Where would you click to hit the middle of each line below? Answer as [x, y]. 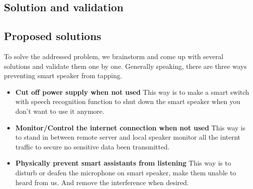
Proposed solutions [53, 36]
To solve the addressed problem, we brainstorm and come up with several [114, 56]
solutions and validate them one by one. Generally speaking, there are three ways [125, 66]
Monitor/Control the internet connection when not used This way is [130, 127]
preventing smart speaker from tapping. [63, 75]
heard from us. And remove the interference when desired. [102, 182]
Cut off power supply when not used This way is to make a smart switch [132, 92]
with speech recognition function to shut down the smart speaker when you [128, 101]
